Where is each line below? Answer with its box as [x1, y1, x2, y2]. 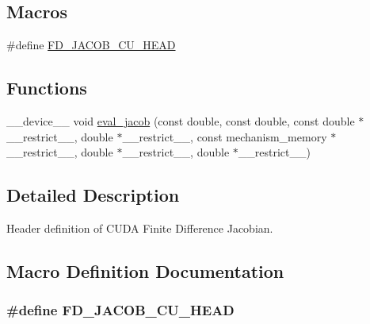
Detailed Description [6, 183, 180, 207]
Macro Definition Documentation [6, 258, 284, 283]
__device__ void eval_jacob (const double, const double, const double [6, 113, 355, 129]
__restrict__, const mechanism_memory [122, 128, 327, 145]
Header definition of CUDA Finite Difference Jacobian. [6, 219, 273, 236]
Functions [6, 75, 87, 100]
